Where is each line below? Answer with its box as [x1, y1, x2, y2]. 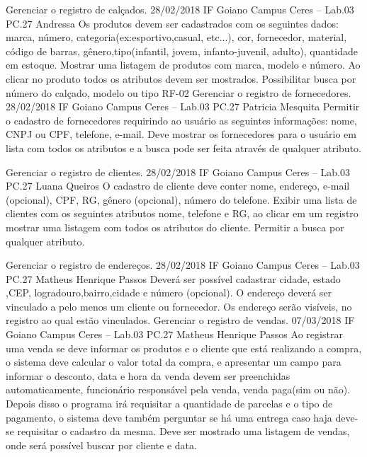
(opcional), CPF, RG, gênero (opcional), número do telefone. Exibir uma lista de [6, 192, 357, 207]
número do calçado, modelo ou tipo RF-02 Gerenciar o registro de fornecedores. [6, 85, 351, 100]
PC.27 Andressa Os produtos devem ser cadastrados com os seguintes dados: [6, 16, 339, 30]
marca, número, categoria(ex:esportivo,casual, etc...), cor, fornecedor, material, [6, 30, 347, 45]
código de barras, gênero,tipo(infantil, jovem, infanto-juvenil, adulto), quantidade [6, 43, 358, 58]
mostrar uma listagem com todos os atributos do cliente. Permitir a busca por [6, 219, 344, 234]
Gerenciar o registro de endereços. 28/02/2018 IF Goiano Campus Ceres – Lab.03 [6, 258, 360, 272]
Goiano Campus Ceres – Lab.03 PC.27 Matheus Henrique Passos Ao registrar [6, 327, 343, 342]
